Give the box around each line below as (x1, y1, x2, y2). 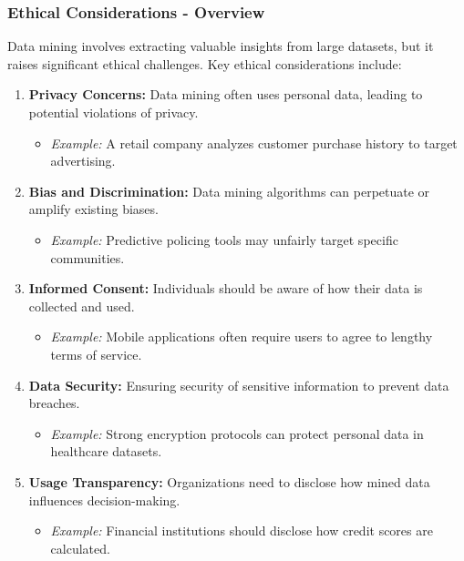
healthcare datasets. (50, 442, 162, 461)
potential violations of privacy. (28, 103, 199, 121)
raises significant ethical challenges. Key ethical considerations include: (7, 54, 402, 73)
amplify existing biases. (28, 199, 159, 219)
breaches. (28, 393, 80, 413)
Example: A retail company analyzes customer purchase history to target (50, 133, 458, 152)
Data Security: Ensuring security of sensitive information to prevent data (28, 375, 449, 394)
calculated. (50, 538, 110, 557)
